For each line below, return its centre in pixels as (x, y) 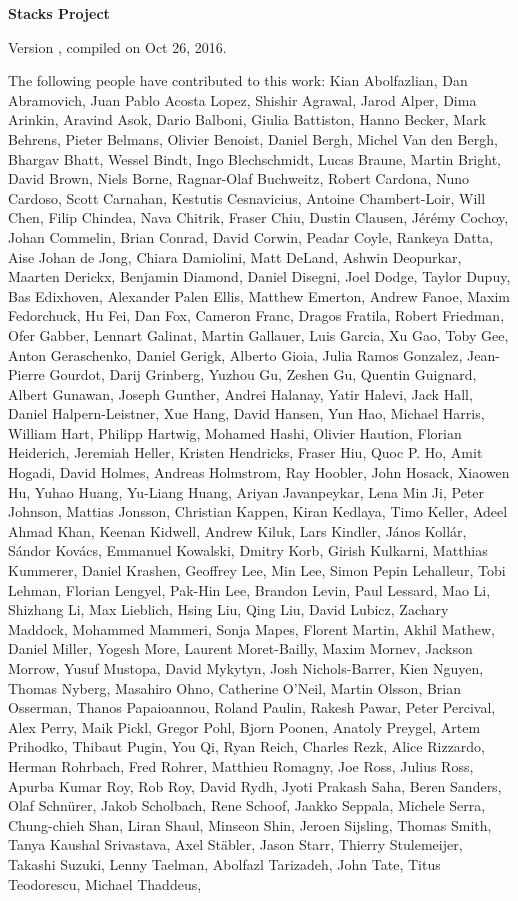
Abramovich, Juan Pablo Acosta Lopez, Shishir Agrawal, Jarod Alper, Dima (242, 99)
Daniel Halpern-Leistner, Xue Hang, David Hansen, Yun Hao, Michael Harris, (246, 413)
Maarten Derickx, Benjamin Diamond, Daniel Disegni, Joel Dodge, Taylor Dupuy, (259, 276)
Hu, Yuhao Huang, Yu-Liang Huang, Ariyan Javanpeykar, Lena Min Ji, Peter (246, 491)
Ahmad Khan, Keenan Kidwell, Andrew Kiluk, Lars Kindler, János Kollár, (237, 530)
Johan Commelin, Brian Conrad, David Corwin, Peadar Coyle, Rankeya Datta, (251, 236)
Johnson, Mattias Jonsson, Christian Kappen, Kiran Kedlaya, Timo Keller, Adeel (258, 511)
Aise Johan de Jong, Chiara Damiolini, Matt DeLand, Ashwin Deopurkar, (235, 256)
